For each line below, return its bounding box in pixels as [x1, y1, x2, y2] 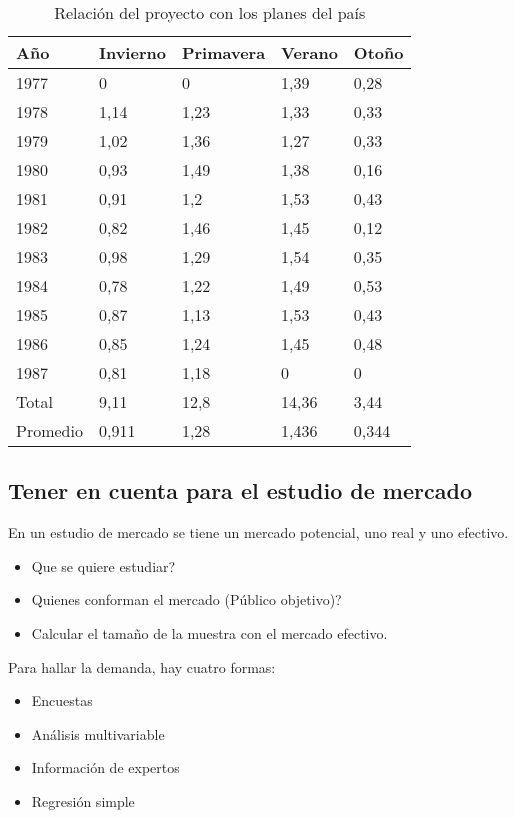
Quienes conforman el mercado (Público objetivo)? [31, 589, 342, 610]
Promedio [16, 419, 83, 442]
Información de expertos [31, 757, 180, 778]
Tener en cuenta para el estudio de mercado [8, 475, 472, 506]
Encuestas [31, 690, 93, 711]
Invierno [98, 41, 166, 64]
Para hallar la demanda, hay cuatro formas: [8, 656, 276, 677]
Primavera [181, 41, 266, 64]
